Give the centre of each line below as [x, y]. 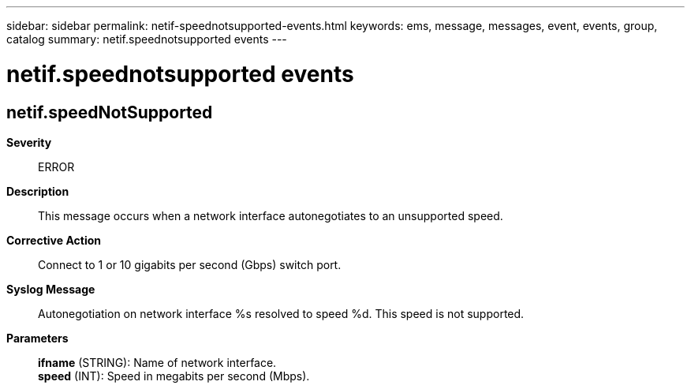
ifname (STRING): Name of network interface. [157, 362]
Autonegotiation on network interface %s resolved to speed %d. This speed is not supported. [281, 313]
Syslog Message [51, 289]
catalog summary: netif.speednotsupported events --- [147, 39]
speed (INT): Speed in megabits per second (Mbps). [174, 376]
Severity [29, 142]
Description [38, 191]
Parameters [37, 338]
